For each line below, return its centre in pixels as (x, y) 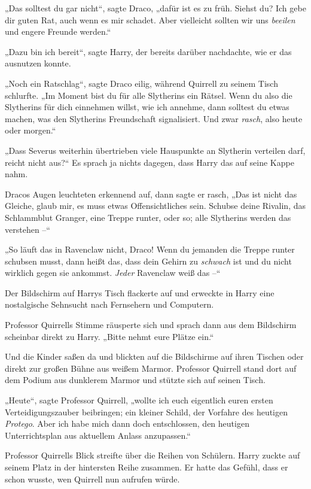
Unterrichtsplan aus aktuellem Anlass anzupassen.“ (98, 435)
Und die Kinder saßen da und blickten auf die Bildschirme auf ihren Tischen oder (154, 356)
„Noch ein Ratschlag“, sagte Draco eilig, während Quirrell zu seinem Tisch (141, 83)
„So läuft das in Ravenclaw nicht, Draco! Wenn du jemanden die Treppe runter (150, 249)
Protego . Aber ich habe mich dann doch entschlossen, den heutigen (127, 423)
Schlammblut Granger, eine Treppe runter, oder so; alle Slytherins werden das (148, 217)
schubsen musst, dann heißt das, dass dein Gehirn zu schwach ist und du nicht (148, 261)
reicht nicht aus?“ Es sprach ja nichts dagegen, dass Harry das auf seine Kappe (150, 162)
